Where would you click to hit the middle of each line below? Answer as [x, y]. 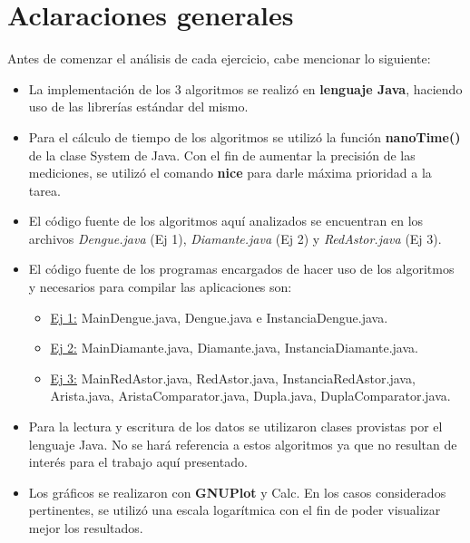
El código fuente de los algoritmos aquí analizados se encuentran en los [226, 221]
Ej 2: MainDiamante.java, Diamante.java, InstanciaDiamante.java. [234, 348]
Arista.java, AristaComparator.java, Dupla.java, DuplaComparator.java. [250, 396]
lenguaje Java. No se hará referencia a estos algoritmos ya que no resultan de [243, 444]
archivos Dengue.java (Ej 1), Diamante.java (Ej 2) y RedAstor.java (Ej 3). [235, 238]
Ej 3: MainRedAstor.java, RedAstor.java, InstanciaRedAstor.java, [233, 378]
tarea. [44, 190]
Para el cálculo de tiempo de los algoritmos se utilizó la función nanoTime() [245, 136]
